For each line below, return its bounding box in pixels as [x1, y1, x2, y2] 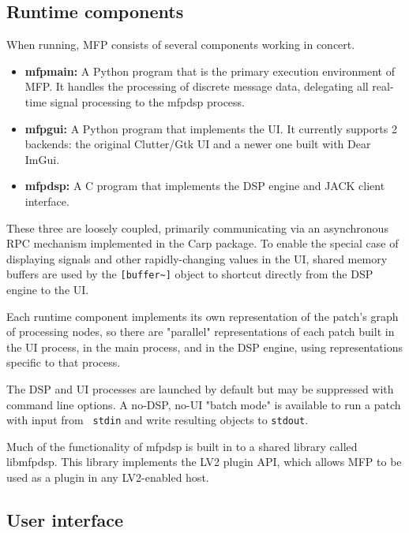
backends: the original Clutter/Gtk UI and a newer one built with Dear [24, 136, 371, 152]
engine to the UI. [6, 281, 89, 297]
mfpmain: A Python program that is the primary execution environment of [24, 62, 396, 79]
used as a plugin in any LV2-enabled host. [6, 468, 209, 485]
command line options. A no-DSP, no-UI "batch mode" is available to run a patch [6, 396, 401, 412]
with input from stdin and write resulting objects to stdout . [6, 412, 309, 428]
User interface [6, 507, 123, 531]
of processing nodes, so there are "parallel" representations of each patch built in [6, 323, 395, 340]
